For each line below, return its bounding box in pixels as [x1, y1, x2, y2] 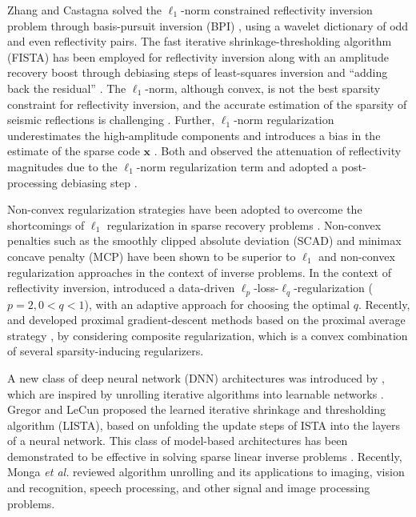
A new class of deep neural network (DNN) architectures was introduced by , [7, 369, 386, 386]
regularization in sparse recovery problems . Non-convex [106, 216, 382, 233]
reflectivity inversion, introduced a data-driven [7, 279, 235, 296]
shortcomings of [7, 216, 85, 233]
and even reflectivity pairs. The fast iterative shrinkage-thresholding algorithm [7, 33, 392, 50]
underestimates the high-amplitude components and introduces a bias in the [7, 126, 381, 143]
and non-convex [318, 247, 395, 264]
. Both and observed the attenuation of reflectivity [154, 142, 402, 159]
